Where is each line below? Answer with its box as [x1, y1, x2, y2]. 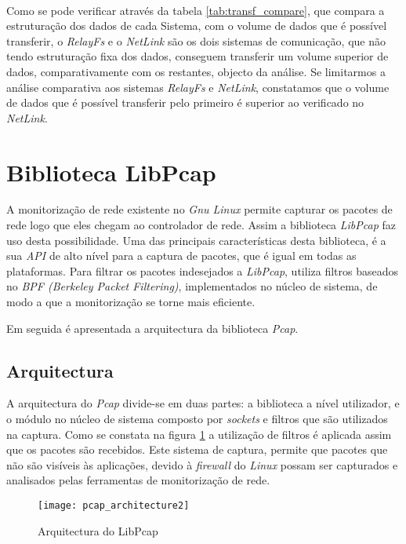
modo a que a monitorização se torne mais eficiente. [6, 294, 256, 310]
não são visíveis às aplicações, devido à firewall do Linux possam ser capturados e [6, 456, 398, 473]
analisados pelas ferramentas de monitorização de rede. [6, 472, 270, 488]
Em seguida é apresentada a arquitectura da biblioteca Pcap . [6, 319, 299, 336]
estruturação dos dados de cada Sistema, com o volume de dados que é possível [6, 17, 387, 34]
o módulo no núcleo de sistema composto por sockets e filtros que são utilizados [6, 411, 388, 427]
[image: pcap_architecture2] [38, 499, 190, 511]
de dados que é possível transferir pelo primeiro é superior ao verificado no [6, 94, 364, 111]
